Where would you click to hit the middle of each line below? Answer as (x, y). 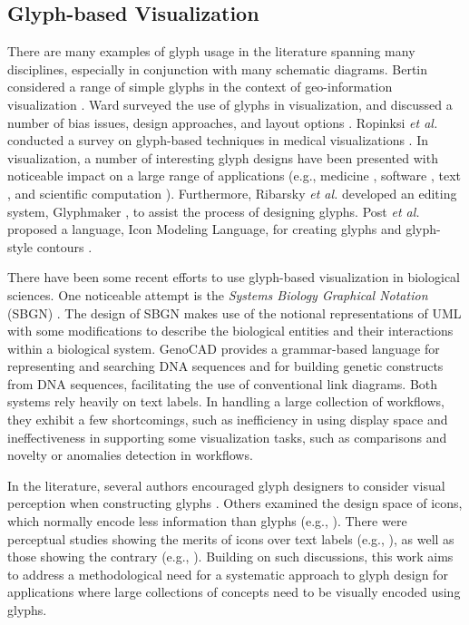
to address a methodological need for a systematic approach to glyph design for (228, 574)
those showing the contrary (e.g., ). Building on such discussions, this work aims (230, 557)
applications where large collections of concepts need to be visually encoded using (234, 592)
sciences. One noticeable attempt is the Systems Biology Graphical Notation (218, 294)
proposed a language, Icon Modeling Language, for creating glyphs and (205, 229)
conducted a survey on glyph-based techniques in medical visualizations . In (218, 140)
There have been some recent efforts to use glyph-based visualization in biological (234, 277)
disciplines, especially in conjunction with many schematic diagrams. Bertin (218, 68)
